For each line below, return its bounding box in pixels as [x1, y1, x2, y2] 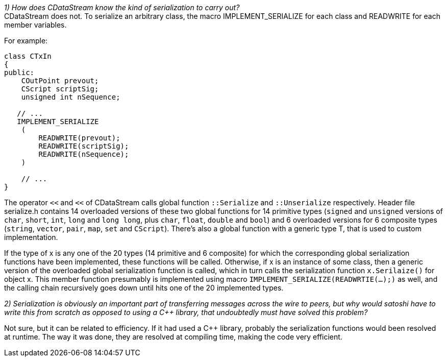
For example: [4, 36, 48, 45]
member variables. [4, 20, 67, 29]
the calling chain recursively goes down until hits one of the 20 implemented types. [4, 283, 284, 292]
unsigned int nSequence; [21, 93, 120, 101]
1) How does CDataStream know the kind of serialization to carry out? [4, 3, 240, 12]
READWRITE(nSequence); [38, 150, 129, 158]
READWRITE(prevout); [38, 134, 120, 142]
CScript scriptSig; [21, 85, 99, 93]
